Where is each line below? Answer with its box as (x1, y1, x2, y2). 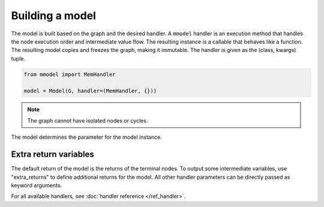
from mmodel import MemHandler (23, 71, 116, 78)
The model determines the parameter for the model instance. (11, 133, 162, 141)
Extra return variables (11, 150, 94, 160)
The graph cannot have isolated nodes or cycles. (27, 117, 148, 124)
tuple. (11, 54, 26, 62)
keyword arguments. (11, 181, 62, 188)
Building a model (11, 9, 96, 22)
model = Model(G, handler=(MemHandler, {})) (23, 87, 157, 95)
